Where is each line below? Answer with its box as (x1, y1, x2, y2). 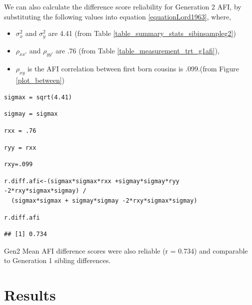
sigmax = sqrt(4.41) (4, 93, 72, 101)
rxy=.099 (4, 161, 33, 168)
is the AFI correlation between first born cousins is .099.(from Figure (27, 63, 239, 74)
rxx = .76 (4, 127, 36, 135)
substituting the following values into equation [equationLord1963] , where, (4, 11, 231, 21)
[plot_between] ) (15, 75, 65, 85)
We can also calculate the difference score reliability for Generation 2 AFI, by (4, 1, 241, 11)
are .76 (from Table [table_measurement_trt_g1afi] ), (55, 45, 220, 55)
